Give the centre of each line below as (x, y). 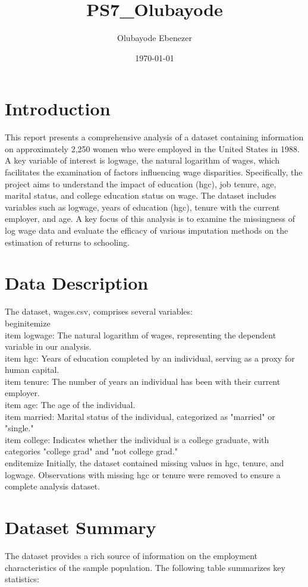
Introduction (58, 109)
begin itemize (28, 323)
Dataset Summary (81, 527)
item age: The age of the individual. (70, 405)
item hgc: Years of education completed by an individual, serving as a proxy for (150, 358)
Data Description (77, 283)
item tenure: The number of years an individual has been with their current (143, 381)
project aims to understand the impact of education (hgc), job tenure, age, (141, 183)
